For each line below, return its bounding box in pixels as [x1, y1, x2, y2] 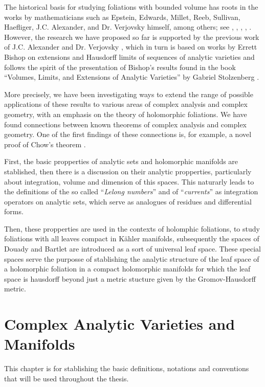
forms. [4, 206, 24, 217]
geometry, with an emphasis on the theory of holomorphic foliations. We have [4, 108, 247, 119]
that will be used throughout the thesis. [4, 373, 129, 383]
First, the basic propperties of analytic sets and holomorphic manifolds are [4, 156, 238, 167]
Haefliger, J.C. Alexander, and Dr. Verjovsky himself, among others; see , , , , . [4, 21, 252, 32]
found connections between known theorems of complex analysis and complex [4, 119, 247, 129]
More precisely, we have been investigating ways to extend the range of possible [4, 88, 253, 99]
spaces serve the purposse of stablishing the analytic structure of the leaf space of [4, 253, 259, 264]
